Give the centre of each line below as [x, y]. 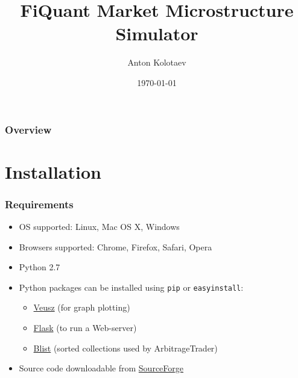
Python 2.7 [40, 267]
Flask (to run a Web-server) [85, 328]
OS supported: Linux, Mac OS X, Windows [99, 227]
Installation [53, 171]
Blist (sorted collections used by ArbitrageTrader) [125, 348]
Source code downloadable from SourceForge [101, 368]
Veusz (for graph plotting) [82, 307]
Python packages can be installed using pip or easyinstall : [131, 287]
